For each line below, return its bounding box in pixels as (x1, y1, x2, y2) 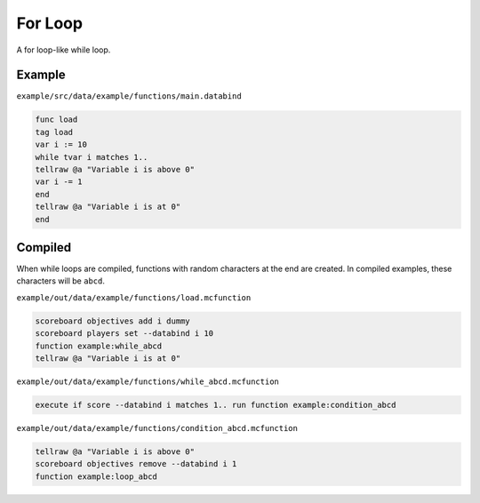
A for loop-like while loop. (16, 44, 111, 55)
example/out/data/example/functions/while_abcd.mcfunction (16, 376, 280, 387)
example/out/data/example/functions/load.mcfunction (16, 292, 252, 302)
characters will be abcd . (16, 275, 106, 286)
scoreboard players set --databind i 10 (35, 329, 213, 339)
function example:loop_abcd (35, 471, 157, 482)
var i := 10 (35, 140, 88, 150)
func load (35, 115, 78, 124)
